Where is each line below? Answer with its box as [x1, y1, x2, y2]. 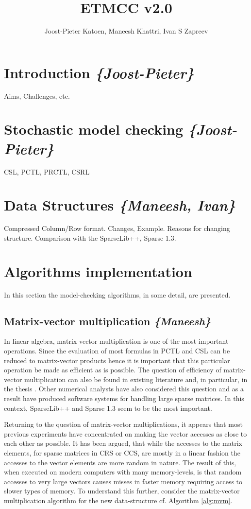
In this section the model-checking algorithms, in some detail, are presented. [4, 289, 231, 299]
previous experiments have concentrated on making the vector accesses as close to [4, 428, 247, 439]
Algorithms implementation [4, 261, 192, 281]
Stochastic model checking [4, 119, 184, 139]
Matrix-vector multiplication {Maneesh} [4, 313, 211, 328]
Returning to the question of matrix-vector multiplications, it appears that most [4, 419, 243, 429]
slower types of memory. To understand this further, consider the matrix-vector [4, 486, 240, 496]
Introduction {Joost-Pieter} [4, 62, 194, 83]
